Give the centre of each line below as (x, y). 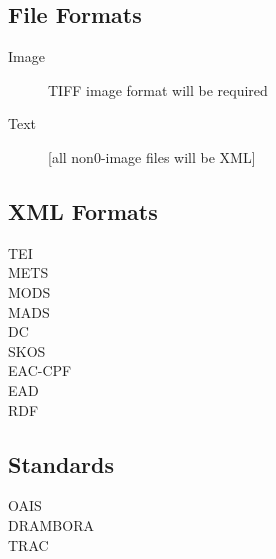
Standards (61, 463)
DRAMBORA (51, 524)
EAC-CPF (40, 370)
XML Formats (83, 210)
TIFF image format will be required (158, 89)
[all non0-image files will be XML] (152, 156)
